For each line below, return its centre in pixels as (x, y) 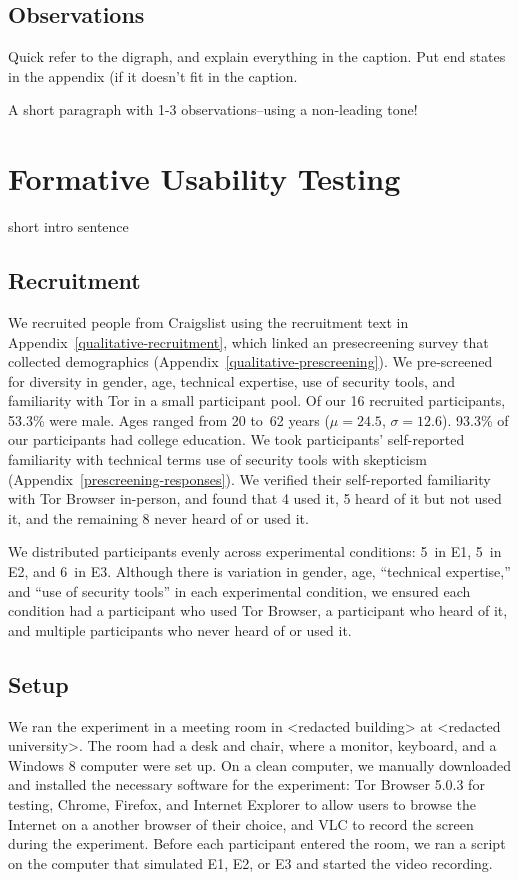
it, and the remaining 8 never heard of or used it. (158, 517)
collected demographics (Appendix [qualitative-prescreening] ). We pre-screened (250, 361)
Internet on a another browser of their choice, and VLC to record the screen (241, 823)
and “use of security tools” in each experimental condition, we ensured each (239, 590)
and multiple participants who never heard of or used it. (180, 629)
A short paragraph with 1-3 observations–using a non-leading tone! (213, 109)
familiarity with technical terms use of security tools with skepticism (217, 459)
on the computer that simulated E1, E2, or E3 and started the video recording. (250, 862)
